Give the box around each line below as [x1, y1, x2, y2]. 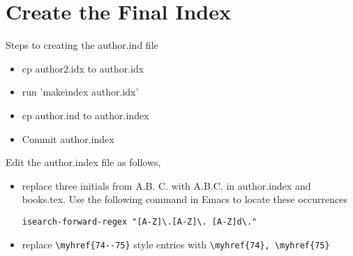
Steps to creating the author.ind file [6, 38, 158, 52]
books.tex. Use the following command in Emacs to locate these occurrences [22, 192, 347, 206]
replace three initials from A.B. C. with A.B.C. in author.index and [22, 178, 311, 193]
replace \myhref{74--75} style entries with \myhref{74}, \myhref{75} [22, 236, 330, 251]
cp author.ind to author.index [22, 107, 149, 122]
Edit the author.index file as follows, [6, 155, 161, 170]
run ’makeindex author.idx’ [22, 84, 139, 99]
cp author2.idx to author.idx [22, 61, 144, 75]
